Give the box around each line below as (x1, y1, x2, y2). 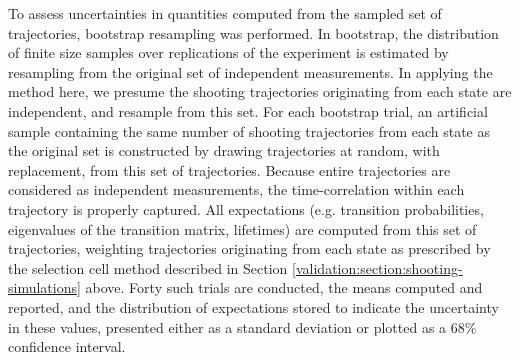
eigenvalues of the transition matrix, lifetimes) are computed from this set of (8, 218, 477, 239)
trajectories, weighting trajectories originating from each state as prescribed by (8, 238, 491, 259)
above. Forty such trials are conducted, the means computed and (85, 277, 483, 298)
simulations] (8, 277, 81, 298)
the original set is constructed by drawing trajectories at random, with (8, 140, 440, 161)
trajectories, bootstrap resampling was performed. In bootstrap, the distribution (8, 22, 499, 43)
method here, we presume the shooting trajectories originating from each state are (8, 81, 512, 102)
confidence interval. (8, 336, 126, 357)
